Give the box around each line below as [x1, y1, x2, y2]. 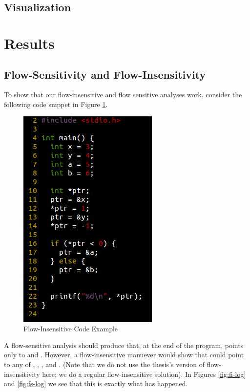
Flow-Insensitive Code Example [23, 324, 118, 334]
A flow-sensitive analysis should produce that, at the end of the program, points [4, 340, 244, 350]
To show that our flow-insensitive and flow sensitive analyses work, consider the [4, 89, 242, 100]
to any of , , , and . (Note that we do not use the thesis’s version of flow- [4, 359, 221, 369]
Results [4, 33, 55, 53]
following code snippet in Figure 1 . [4, 99, 108, 109]
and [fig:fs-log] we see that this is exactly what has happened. [4, 378, 188, 389]
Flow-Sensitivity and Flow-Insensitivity [4, 66, 206, 82]
